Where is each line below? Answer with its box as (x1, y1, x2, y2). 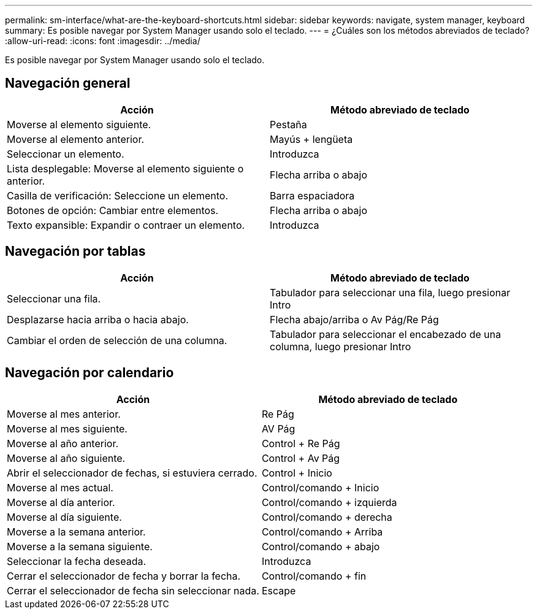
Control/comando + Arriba (261, 525, 383, 538)
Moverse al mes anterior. (7, 407, 121, 420)
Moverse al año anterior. (7, 437, 119, 450)
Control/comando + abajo (261, 540, 380, 553)
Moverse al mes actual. (7, 481, 113, 494)
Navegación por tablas (5, 244, 146, 259)
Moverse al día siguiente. (7, 510, 122, 523)
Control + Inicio (261, 466, 332, 479)
